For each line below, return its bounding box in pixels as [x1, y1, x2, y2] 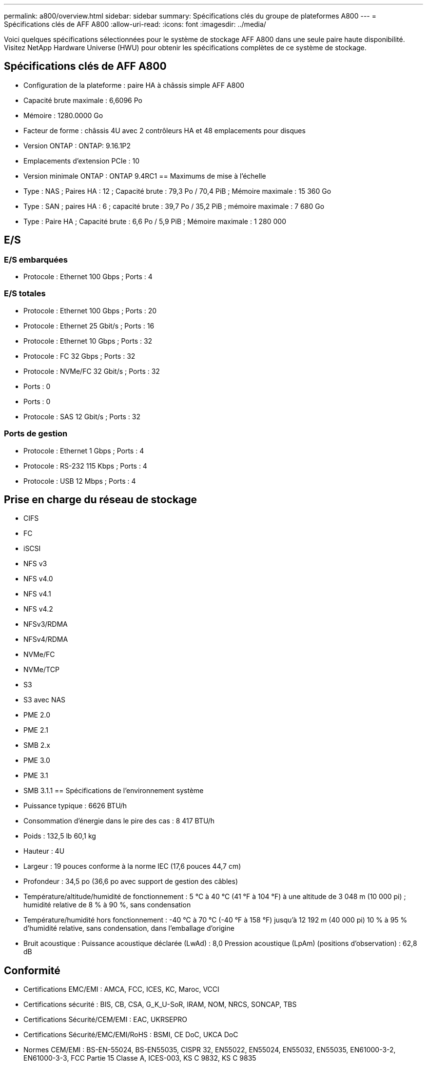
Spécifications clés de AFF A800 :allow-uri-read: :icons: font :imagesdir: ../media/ [4, 20, 266, 28]
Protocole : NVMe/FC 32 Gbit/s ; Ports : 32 [23, 367, 160, 375]
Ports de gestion [4, 429, 68, 439]
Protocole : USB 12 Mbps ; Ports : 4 [23, 476, 136, 485]
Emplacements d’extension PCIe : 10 [23, 156, 140, 165]
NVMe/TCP [23, 665, 59, 674]
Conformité [4, 964, 60, 977]
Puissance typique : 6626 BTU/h [23, 801, 127, 810]
